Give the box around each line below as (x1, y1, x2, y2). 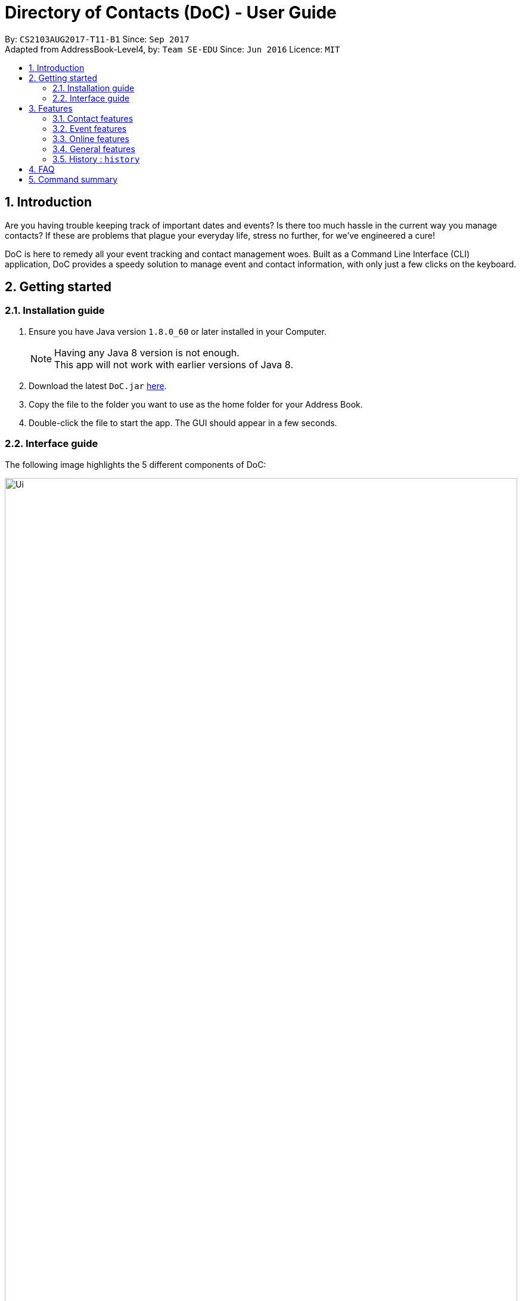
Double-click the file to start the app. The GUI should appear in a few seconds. (29, 417, 337, 428)
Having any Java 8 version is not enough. (54, 346, 240, 359)
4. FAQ (29, 164, 55, 174)
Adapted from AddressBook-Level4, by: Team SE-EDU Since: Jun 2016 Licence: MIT (5, 44, 340, 54)
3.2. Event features (52, 123, 127, 134)
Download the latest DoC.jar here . (29, 380, 167, 391)
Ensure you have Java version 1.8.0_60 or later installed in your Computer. (29, 326, 327, 337)
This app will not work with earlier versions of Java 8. (54, 358, 293, 371)
